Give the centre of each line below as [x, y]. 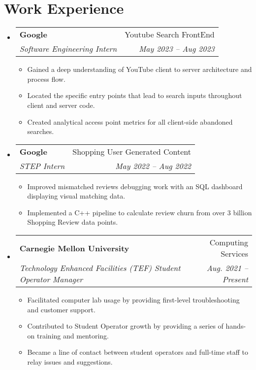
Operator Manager [51, 279]
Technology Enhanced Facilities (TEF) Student [100, 268]
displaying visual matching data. [76, 196]
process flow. [46, 79]
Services [234, 254]
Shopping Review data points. [73, 222]
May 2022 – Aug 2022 [153, 166]
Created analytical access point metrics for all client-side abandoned [130, 121]
